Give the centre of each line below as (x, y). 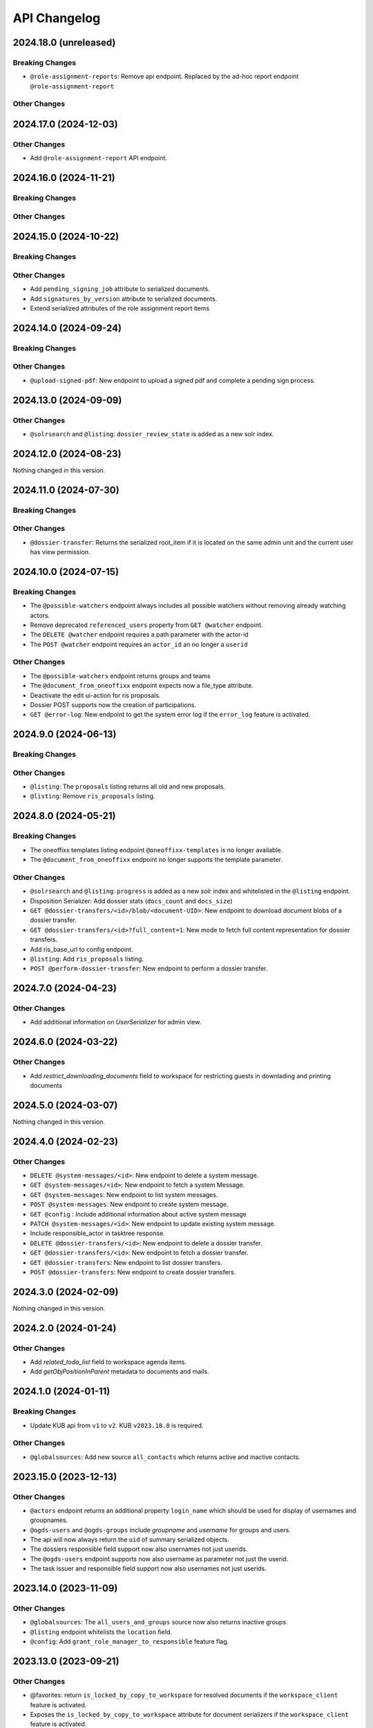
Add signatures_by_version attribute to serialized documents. (124, 299)
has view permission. (60, 552)
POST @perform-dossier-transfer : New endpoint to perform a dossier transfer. (149, 968)
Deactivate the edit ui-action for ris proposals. (96, 695)
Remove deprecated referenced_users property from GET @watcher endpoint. (146, 625)
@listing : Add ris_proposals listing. (87, 959)
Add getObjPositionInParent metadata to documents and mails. (120, 1371)
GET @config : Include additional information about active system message (138, 1214)
